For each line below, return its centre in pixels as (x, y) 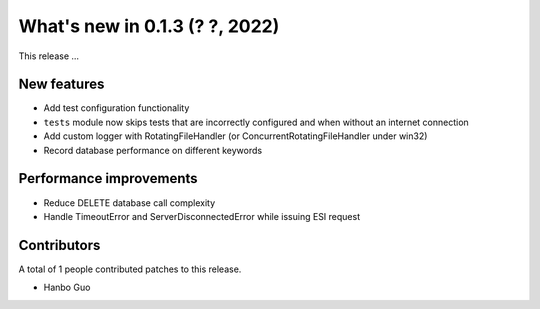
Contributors (59, 245)
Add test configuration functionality (116, 108)
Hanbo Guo (67, 287)
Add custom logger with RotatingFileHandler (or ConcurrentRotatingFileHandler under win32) (235, 136)
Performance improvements (108, 178)
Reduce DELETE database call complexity (129, 202)
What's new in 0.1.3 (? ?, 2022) (149, 26)
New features (61, 84)
